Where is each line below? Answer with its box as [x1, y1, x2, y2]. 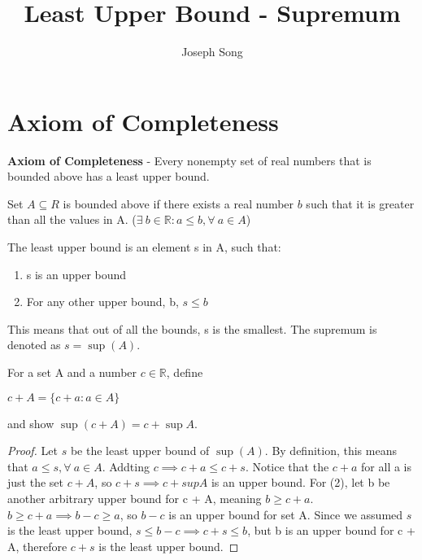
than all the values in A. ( [7, 211, 137, 228]
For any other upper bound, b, [26, 293, 179, 310]
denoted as [7, 336, 61, 353]
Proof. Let [7, 442, 58, 459]
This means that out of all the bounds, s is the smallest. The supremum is [7, 320, 377, 337]
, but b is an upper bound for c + [247, 522, 415, 539]
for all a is [361, 457, 412, 475]
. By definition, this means [264, 442, 397, 459]
